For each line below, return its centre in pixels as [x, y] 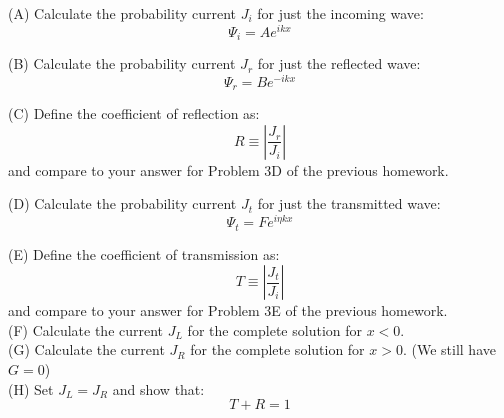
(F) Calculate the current [86, 329]
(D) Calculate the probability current [122, 203]
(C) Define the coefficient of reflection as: [134, 113]
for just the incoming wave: [340, 13]
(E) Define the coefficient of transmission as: [144, 253]
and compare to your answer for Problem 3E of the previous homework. [228, 310]
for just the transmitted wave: [349, 203]
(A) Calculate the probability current [122, 13]
